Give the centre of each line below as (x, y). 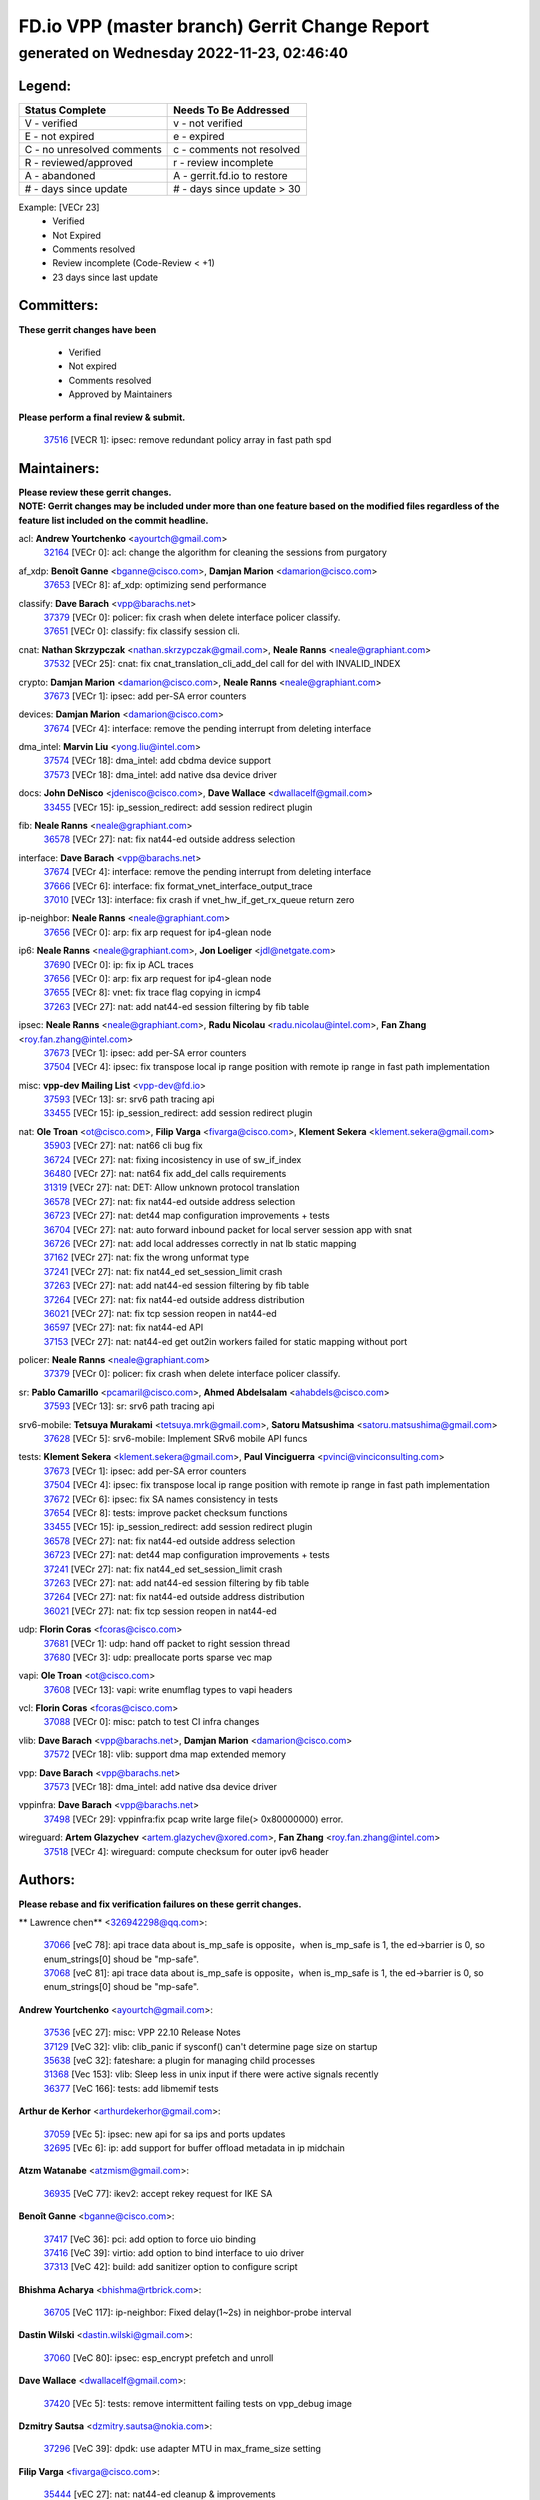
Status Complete (65, 110)
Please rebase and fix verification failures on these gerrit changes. (160, 1904)
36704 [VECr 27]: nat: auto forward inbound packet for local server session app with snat (227, 1229)
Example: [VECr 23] (59, 207)
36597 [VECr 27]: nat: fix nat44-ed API (123, 1327)
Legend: (45, 85)
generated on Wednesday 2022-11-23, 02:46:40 (183, 53)
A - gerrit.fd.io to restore (231, 175)
